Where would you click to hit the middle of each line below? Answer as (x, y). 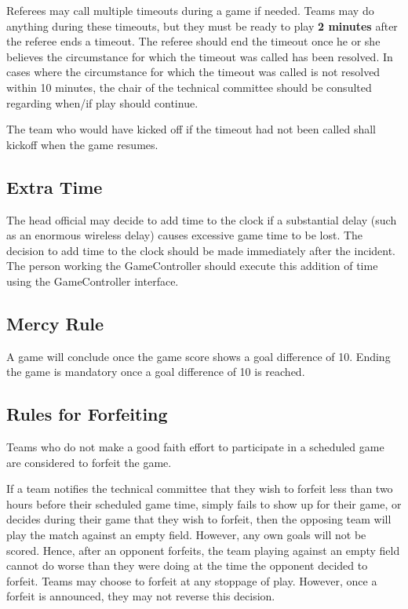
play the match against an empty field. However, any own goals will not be (186, 535)
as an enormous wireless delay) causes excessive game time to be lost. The (185, 235)
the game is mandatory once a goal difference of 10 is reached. (156, 372)
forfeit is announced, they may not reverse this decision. (141, 596)
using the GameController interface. (93, 281)
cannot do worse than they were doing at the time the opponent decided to (187, 565)
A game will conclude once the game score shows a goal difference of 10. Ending (199, 356)
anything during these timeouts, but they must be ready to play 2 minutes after (202, 26)
